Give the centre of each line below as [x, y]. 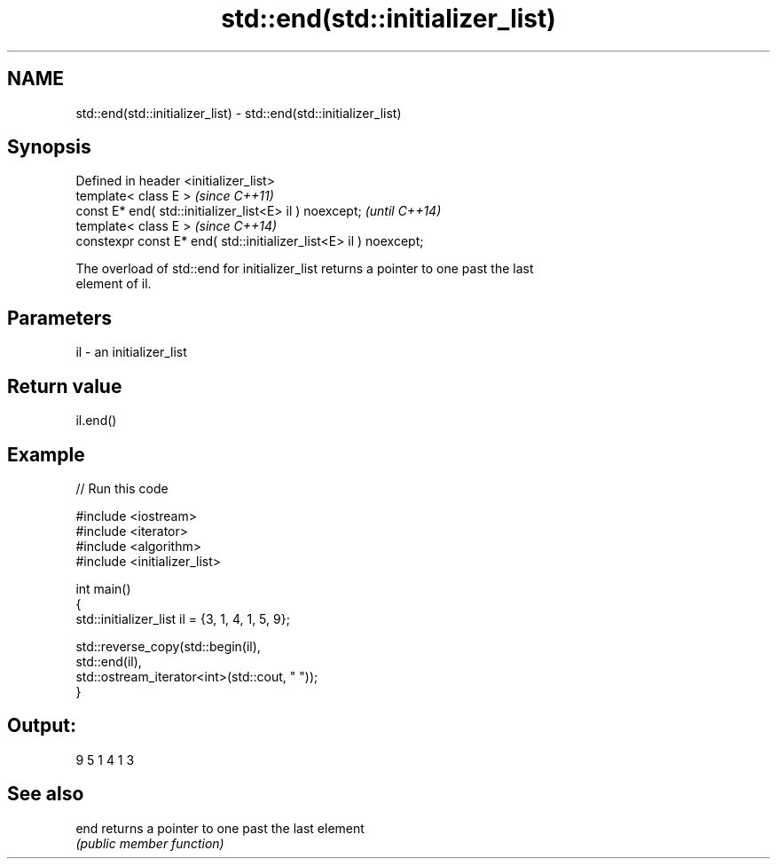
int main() [103, 588]
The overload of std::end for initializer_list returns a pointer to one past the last [305, 269]
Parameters [59, 318]
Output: [42, 726]
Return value [65, 386]
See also [46, 794]
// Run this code [122, 488]
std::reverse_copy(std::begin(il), [168, 646]
